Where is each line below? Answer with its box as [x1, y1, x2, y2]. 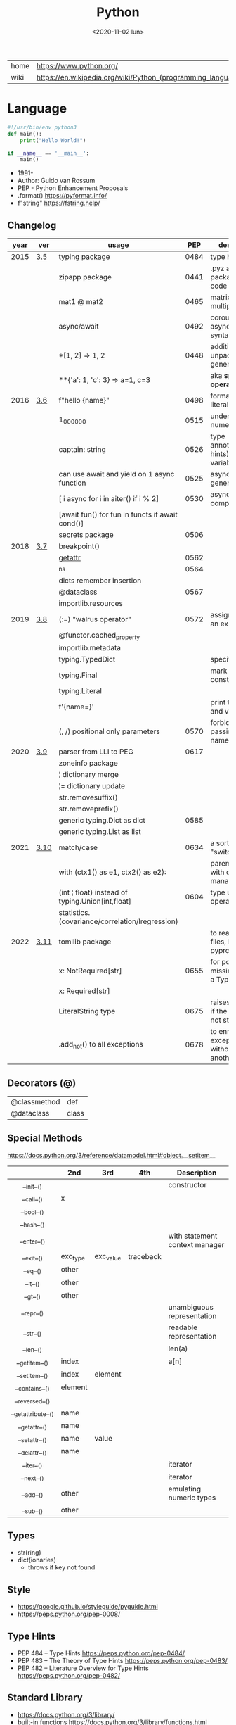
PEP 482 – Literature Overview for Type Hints [17, 1664, 149, 1672]
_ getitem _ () [16, 1356, 49, 1367]
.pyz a [210, 263, 230, 273]
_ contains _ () [15, 1381, 51, 1393]
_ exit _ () [22, 1251, 44, 1262]
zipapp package [58, 272, 112, 282]
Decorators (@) [7, 1077, 77, 1089]
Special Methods [7, 1132, 83, 1144]
